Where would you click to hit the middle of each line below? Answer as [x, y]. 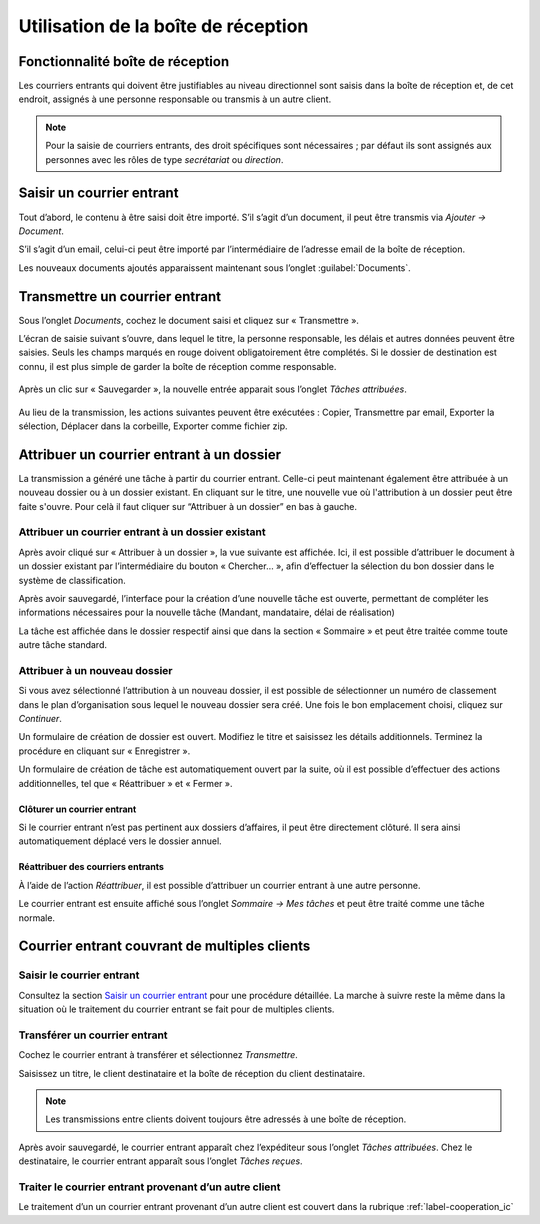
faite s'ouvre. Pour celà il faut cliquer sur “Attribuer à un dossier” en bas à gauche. [187, 506]
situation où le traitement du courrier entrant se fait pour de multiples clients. [176, 1009]
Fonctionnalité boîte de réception [124, 61]
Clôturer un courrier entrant [77, 809]
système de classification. [72, 580]
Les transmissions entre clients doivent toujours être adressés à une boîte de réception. [226, 1119]
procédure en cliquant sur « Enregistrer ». [104, 751]
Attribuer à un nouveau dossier [96, 670]
